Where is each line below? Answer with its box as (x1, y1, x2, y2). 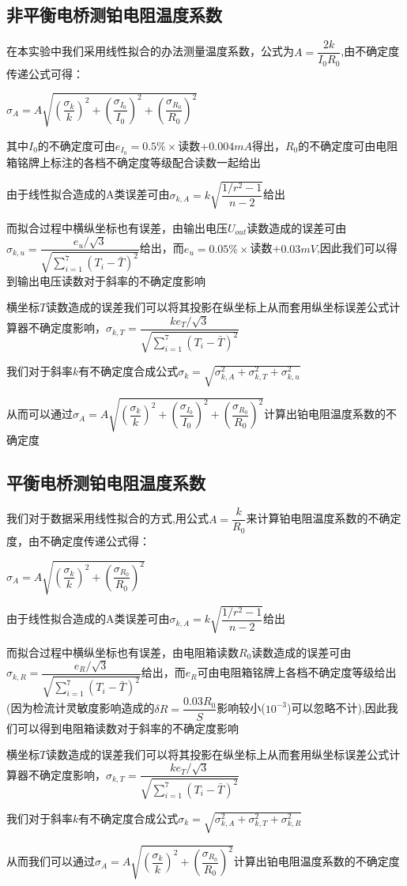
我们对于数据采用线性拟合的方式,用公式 (6, 510, 209, 526)
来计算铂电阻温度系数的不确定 (246, 510, 401, 526)
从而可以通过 (6, 405, 73, 422)
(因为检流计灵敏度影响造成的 (6, 699, 155, 716)
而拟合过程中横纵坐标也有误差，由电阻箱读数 (6, 643, 239, 660)
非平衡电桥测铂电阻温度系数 (6, 2, 222, 27)
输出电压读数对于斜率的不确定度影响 (17, 272, 205, 288)
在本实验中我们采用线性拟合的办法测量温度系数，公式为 (6, 43, 294, 59)
